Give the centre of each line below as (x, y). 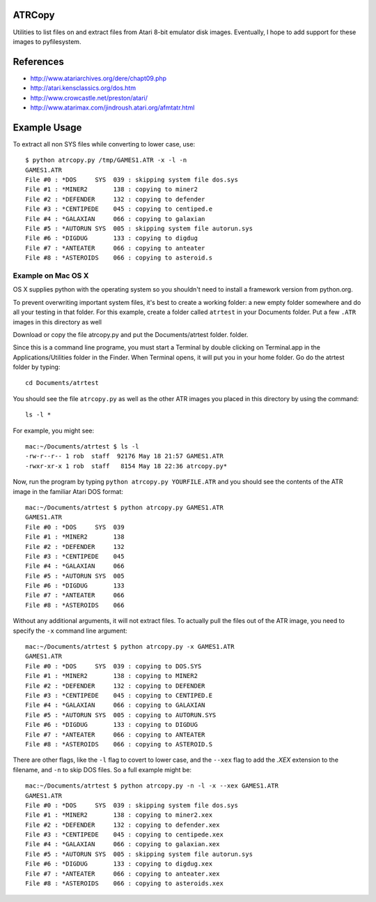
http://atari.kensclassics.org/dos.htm (83, 88)
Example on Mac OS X (51, 276)
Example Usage (47, 127)
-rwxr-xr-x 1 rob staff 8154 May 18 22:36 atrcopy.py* (126, 466)
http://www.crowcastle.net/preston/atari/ (89, 98)
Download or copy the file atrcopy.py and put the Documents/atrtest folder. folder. (131, 334)
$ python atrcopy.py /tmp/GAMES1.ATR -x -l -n (106, 160)
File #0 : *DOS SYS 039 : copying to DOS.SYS (113, 666)
